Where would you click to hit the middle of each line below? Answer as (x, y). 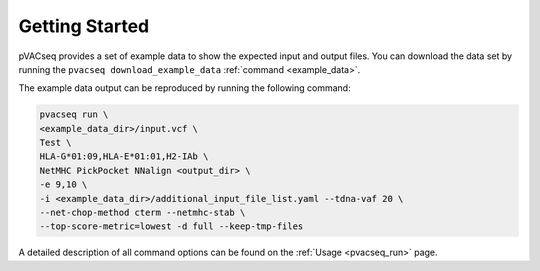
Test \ (55, 143)
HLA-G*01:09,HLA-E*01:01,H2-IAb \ (124, 156)
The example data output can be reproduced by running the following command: (184, 88)
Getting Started (84, 26)
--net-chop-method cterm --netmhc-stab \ (142, 213)
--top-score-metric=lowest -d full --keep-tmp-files (171, 226)
